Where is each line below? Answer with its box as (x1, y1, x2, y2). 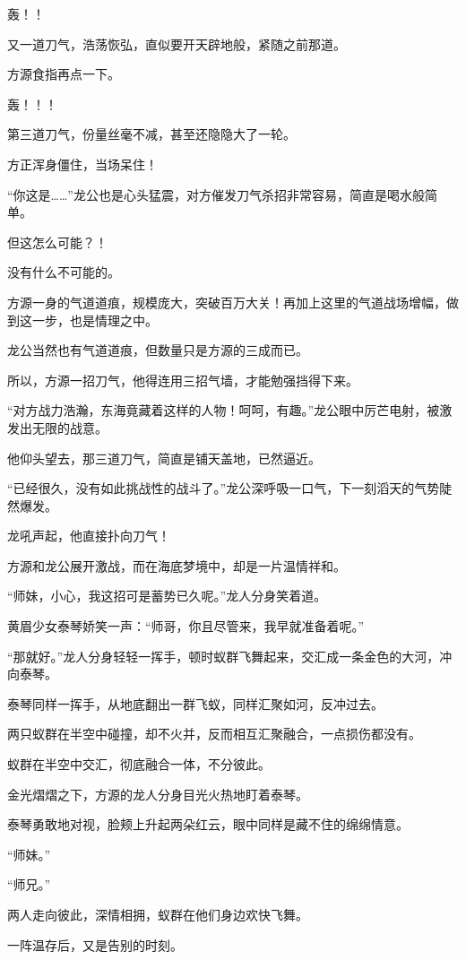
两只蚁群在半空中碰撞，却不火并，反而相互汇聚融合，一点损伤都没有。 (7, 724, 421, 743)
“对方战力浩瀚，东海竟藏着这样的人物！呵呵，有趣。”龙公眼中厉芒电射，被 (7, 401, 440, 419)
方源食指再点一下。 (7, 65, 120, 83)
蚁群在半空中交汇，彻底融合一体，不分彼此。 (7, 755, 271, 774)
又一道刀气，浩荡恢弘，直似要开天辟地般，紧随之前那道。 (7, 34, 346, 53)
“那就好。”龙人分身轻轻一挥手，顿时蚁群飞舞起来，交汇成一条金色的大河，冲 (7, 646, 453, 665)
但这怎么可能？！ (7, 232, 108, 251)
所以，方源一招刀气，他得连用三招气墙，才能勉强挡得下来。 (7, 370, 358, 389)
